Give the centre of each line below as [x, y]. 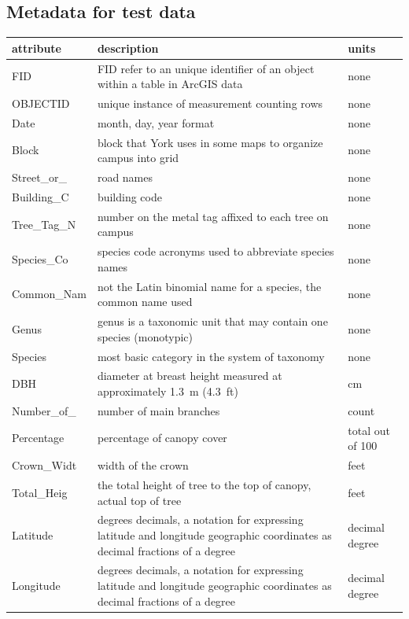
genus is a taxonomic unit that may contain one [212, 321]
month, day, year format [156, 122]
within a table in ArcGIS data [170, 84]
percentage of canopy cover [162, 438]
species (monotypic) [145, 336]
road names [125, 177]
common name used [145, 302]
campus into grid [138, 158]
